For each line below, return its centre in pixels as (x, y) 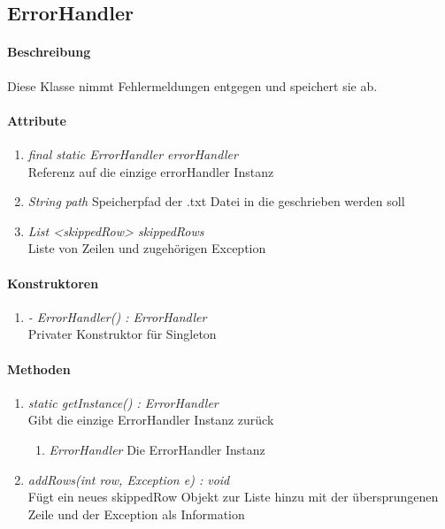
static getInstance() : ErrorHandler (123, 402)
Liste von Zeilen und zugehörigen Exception (147, 248)
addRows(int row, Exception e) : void (129, 479)
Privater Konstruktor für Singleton (122, 334)
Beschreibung (49, 52)
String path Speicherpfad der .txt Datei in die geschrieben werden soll (216, 201)
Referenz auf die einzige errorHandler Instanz (151, 171)
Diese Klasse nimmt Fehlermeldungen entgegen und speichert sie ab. (192, 85)
